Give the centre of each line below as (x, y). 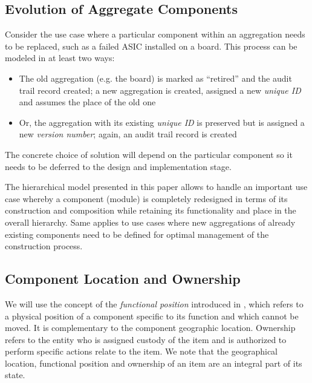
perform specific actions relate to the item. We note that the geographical (141, 351)
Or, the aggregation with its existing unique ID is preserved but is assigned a (162, 122)
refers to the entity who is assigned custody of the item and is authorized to (146, 339)
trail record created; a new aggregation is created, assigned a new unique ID (160, 90)
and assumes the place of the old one (87, 102)
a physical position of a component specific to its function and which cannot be (152, 316)
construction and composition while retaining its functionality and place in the (151, 210)
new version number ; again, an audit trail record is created (128, 134)
